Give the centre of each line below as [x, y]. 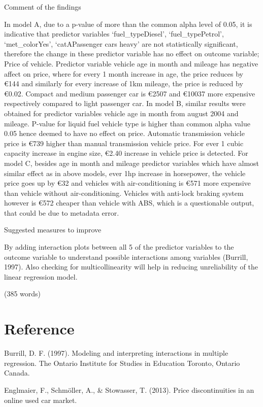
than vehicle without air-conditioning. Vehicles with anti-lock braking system [124, 193]
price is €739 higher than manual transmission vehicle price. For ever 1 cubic [124, 143]
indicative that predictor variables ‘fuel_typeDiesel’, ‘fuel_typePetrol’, [114, 34]
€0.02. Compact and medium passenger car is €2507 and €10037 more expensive [130, 93]
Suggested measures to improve [53, 230]
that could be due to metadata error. [62, 212]
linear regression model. [41, 276]
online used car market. [41, 400]
